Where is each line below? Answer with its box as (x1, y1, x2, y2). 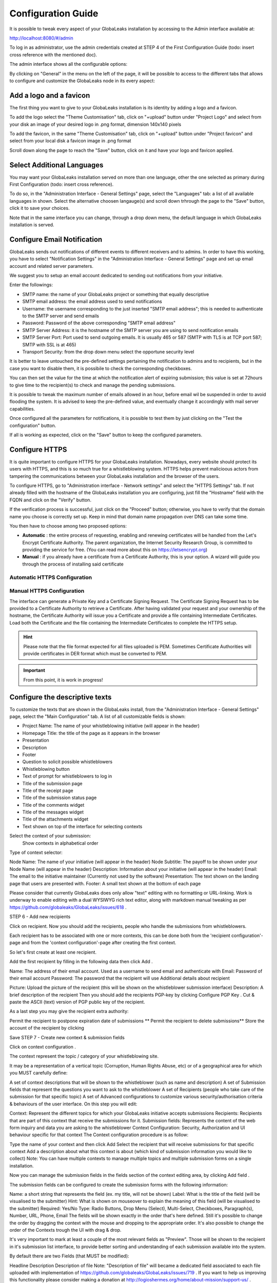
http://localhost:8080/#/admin (9, 35, 74, 41)
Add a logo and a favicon (9, 91, 90, 100)
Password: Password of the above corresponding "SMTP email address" (22, 320, 176, 326)
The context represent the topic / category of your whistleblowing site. (9, 1053, 159, 1059)
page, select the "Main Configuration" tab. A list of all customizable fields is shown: (9, 713, 186, 720)
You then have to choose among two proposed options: (9, 522, 127, 529)
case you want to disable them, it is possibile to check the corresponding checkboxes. (9, 365, 192, 372)
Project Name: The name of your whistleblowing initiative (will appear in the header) (22, 723, 200, 729)
